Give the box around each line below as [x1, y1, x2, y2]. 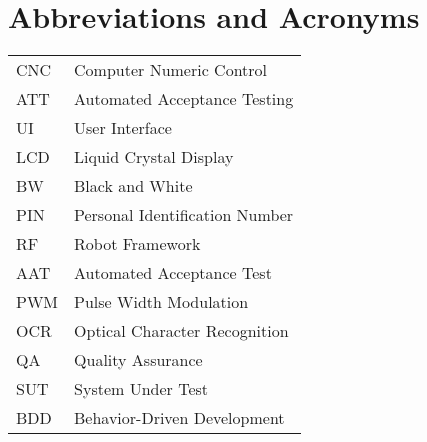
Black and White [74, 174, 193, 198]
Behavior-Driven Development [74, 406, 285, 430]
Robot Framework [74, 232, 201, 256]
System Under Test [74, 377, 209, 401]
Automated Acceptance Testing [74, 87, 294, 111]
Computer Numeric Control [74, 58, 268, 82]
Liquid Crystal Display [74, 145, 234, 169]
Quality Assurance [74, 348, 203, 372]
